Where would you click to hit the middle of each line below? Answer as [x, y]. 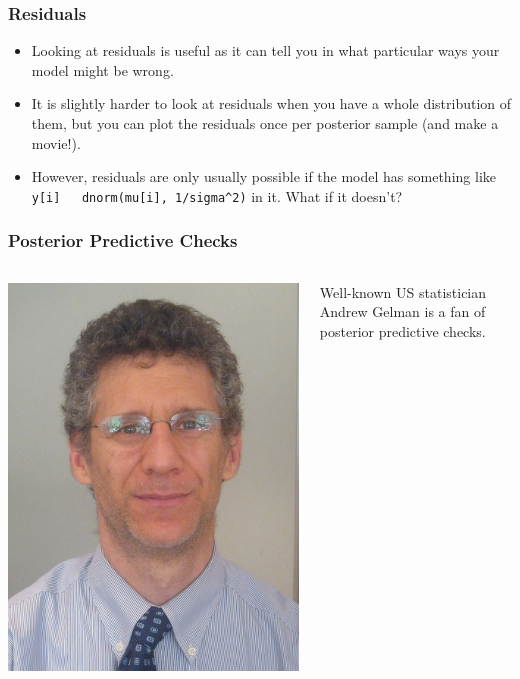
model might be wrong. [102, 69]
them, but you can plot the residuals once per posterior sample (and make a [265, 123]
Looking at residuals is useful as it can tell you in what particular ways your [265, 50]
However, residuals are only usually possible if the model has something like [263, 176]
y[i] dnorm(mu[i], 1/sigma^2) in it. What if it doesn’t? [217, 195]
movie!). [56, 142]
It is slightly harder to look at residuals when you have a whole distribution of [271, 103]
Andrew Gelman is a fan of [402, 311]
